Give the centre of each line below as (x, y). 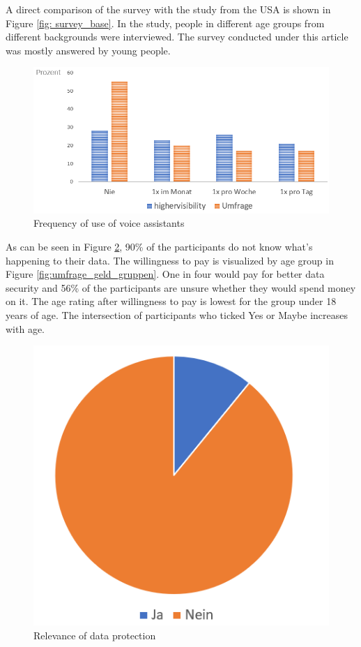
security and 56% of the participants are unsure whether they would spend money (181, 287)
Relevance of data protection (95, 635)
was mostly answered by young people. (88, 50)
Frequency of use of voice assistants (109, 223)
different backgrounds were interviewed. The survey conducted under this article (177, 37)
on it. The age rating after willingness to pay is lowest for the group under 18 (171, 301)
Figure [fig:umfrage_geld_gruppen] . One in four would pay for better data (165, 274)
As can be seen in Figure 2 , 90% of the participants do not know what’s (159, 247)
